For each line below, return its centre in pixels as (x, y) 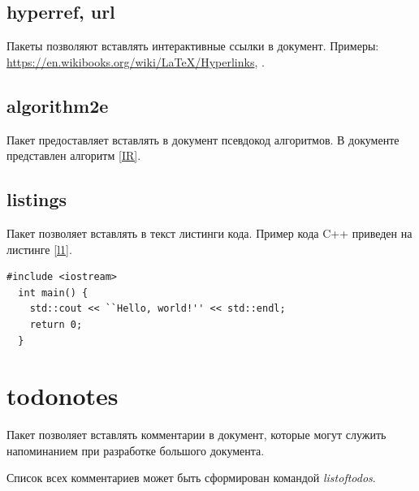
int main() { (53, 293)
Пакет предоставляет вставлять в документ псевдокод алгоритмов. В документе (203, 139)
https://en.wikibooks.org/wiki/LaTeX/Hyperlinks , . (136, 61)
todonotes (63, 396)
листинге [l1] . (39, 249)
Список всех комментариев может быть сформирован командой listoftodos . (191, 478)
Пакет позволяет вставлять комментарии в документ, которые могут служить (197, 435)
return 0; (56, 324)
